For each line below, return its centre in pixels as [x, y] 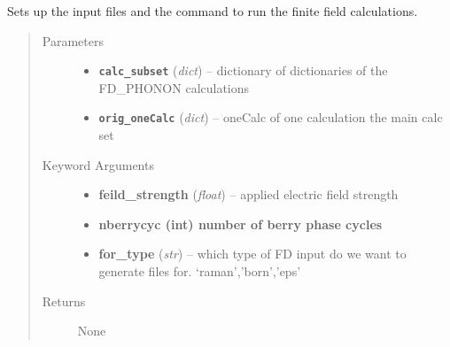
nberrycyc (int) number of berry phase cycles [241, 224]
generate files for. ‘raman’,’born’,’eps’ [200, 271]
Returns [64, 301]
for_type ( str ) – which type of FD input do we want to [252, 254]
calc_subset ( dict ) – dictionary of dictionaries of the [243, 70]
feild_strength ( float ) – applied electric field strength [248, 194]
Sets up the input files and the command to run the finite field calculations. [213, 11]
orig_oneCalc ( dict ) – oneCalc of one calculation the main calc [271, 117]
